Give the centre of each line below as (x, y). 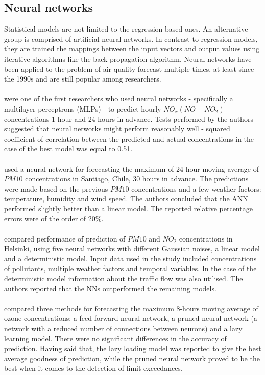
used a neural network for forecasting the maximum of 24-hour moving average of (131, 168)
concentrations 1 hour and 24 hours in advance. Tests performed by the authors (129, 118)
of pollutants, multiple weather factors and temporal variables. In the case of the (130, 268)
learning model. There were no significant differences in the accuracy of (115, 338)
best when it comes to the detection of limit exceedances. (93, 368)
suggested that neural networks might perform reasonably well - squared (117, 129)
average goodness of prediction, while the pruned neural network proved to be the (132, 358)
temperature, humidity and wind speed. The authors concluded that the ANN (126, 198)
